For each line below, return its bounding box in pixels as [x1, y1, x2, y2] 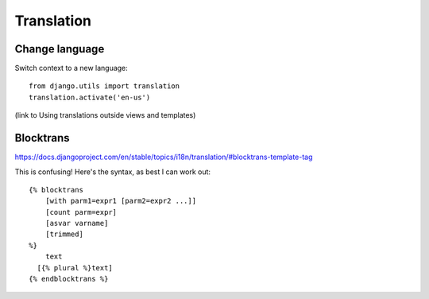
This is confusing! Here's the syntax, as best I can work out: [14, 167, 211, 177]
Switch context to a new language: [14, 64, 129, 73]
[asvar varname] [44, 219, 109, 228]
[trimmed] [44, 230, 83, 239]
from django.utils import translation [29, 82, 180, 91]
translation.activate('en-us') [29, 92, 151, 102]
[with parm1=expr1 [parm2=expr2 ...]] [44, 196, 197, 206]
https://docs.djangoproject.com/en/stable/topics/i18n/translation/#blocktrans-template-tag [14, 152, 313, 162]
